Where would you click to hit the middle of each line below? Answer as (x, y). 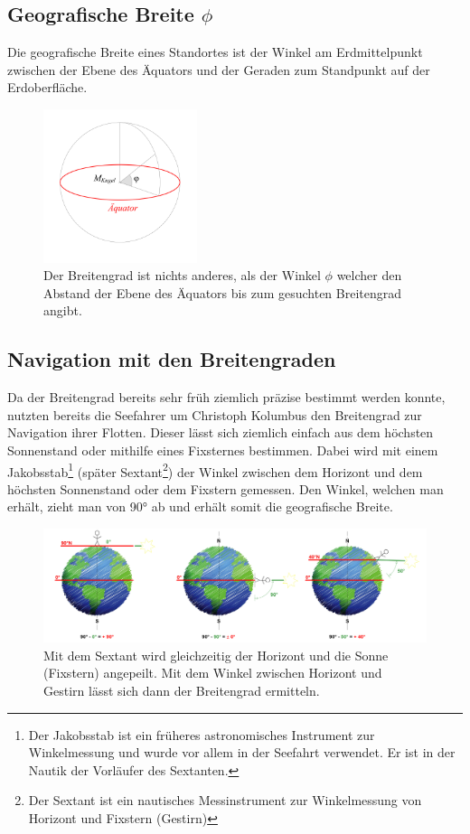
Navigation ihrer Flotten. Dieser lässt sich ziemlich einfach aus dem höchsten (221, 432)
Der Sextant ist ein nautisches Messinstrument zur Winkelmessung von (225, 800)
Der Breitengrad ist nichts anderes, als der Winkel (182, 275)
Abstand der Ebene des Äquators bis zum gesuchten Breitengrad (223, 292)
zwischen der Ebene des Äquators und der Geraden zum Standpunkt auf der (219, 69)
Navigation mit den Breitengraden (172, 359)
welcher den (369, 275)
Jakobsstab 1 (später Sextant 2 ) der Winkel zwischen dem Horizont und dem (215, 470)
